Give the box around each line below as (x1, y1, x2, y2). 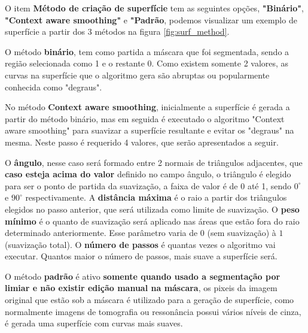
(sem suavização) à (207, 226, 276, 239)
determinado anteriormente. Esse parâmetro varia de (5, 226, 198, 239)
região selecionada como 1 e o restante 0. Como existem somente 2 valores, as (5, 57, 289, 69)
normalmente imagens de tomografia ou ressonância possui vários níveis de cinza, (5, 305, 301, 317)
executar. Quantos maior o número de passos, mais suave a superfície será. (5, 250, 277, 262)
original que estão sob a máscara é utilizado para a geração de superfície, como (5, 293, 294, 306)
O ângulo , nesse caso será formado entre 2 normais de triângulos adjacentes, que (5, 156, 303, 168)
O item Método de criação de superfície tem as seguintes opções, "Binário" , (5, 2, 304, 14)
